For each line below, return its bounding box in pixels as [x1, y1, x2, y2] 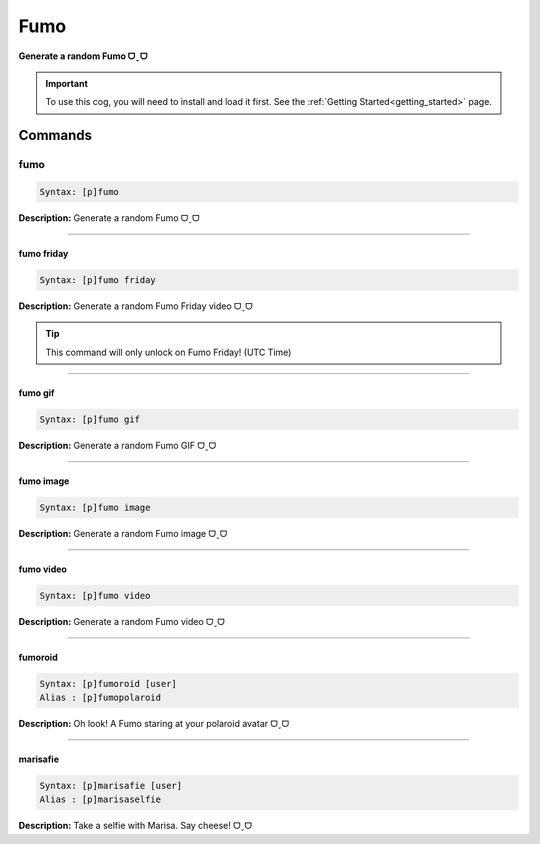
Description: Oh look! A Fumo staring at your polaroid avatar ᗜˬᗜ [18, 717, 290, 729]
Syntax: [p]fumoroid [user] [39, 678, 177, 689]
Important [45, 77, 89, 89]
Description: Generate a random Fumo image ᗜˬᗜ [18, 527, 228, 539]
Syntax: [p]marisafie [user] [39, 780, 183, 791]
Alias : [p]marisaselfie [39, 794, 162, 805]
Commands [18, 127, 93, 144]
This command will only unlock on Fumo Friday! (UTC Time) [45, 346, 292, 358]
